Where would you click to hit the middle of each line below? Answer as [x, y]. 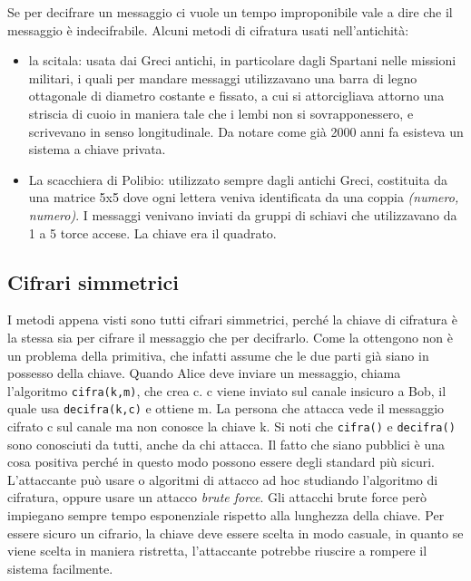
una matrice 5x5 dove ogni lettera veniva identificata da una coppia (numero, [244, 197]
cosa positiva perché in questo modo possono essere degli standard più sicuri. [221, 462]
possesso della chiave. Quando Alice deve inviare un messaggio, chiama [204, 373]
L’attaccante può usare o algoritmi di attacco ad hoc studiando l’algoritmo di [223, 479]
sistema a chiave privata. [97, 149]
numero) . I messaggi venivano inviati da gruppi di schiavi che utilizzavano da [243, 214]
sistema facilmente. [60, 568]
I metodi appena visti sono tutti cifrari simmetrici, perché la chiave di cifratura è [232, 320]
